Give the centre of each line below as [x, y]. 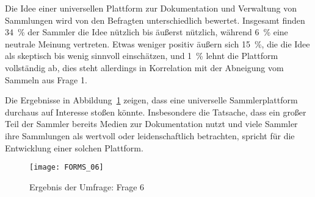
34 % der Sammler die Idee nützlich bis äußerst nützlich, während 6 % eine [147, 32]
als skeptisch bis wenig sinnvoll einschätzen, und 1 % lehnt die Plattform [142, 56]
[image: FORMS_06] [67, 168]
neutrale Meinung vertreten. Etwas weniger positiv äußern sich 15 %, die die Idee [157, 43]
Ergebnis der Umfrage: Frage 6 [87, 186]
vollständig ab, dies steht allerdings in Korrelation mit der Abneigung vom [144, 67]
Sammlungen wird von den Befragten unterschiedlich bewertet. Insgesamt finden [155, 20]
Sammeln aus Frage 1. [46, 79]
